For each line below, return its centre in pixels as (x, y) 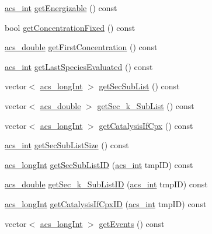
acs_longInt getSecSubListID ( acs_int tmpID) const (99, 164)
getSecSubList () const (139, 86)
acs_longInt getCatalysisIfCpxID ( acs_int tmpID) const (106, 203)
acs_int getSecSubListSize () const (67, 145)
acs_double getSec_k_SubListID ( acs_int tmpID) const (106, 184)
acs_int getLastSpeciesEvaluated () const (79, 66)
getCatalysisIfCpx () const (146, 125)
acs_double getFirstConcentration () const (81, 47)
